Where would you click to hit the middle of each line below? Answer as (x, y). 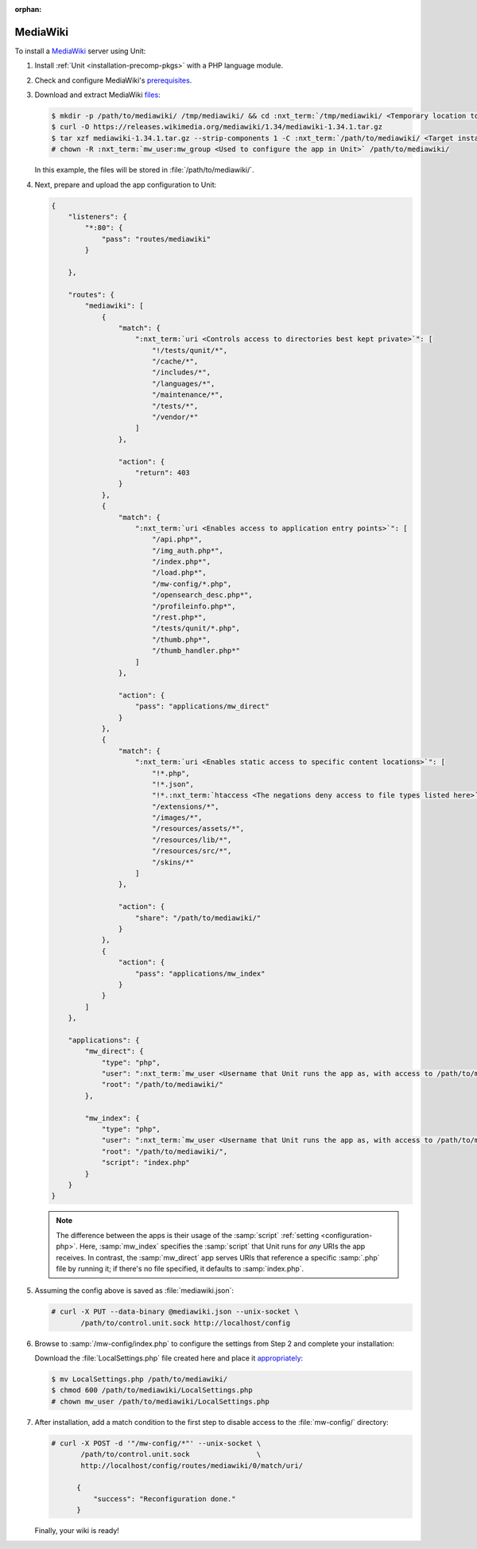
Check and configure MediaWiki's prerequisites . (113, 80)
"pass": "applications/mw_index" (200, 973)
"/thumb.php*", (181, 639)
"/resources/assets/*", (198, 829)
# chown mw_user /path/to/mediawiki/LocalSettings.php (160, 1401)
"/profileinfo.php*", (194, 606)
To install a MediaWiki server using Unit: (80, 51)
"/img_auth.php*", (188, 550)
